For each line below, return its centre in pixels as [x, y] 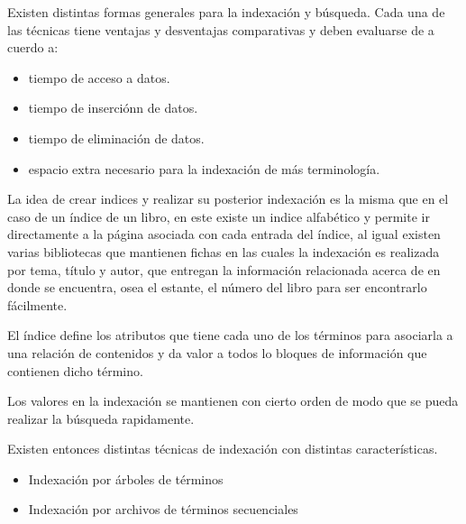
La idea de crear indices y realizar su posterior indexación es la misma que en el [228, 199]
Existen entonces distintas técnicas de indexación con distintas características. [223, 449]
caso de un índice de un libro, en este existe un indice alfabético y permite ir [219, 216]
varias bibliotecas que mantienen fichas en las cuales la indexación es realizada [224, 251]
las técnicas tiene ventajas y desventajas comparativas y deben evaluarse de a [221, 29]
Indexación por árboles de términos [126, 478]
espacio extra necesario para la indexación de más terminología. [204, 168]
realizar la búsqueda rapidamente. [101, 418]
